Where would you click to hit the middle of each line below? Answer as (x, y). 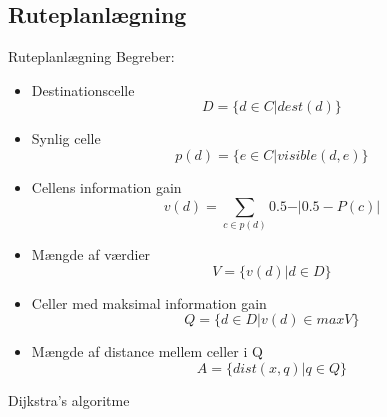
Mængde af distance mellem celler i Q (147, 351)
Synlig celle (66, 138)
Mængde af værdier (91, 253)
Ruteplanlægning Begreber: (91, 56)
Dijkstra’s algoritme (69, 399)
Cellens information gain (106, 186)
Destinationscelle (83, 89)
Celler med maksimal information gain (149, 302)
